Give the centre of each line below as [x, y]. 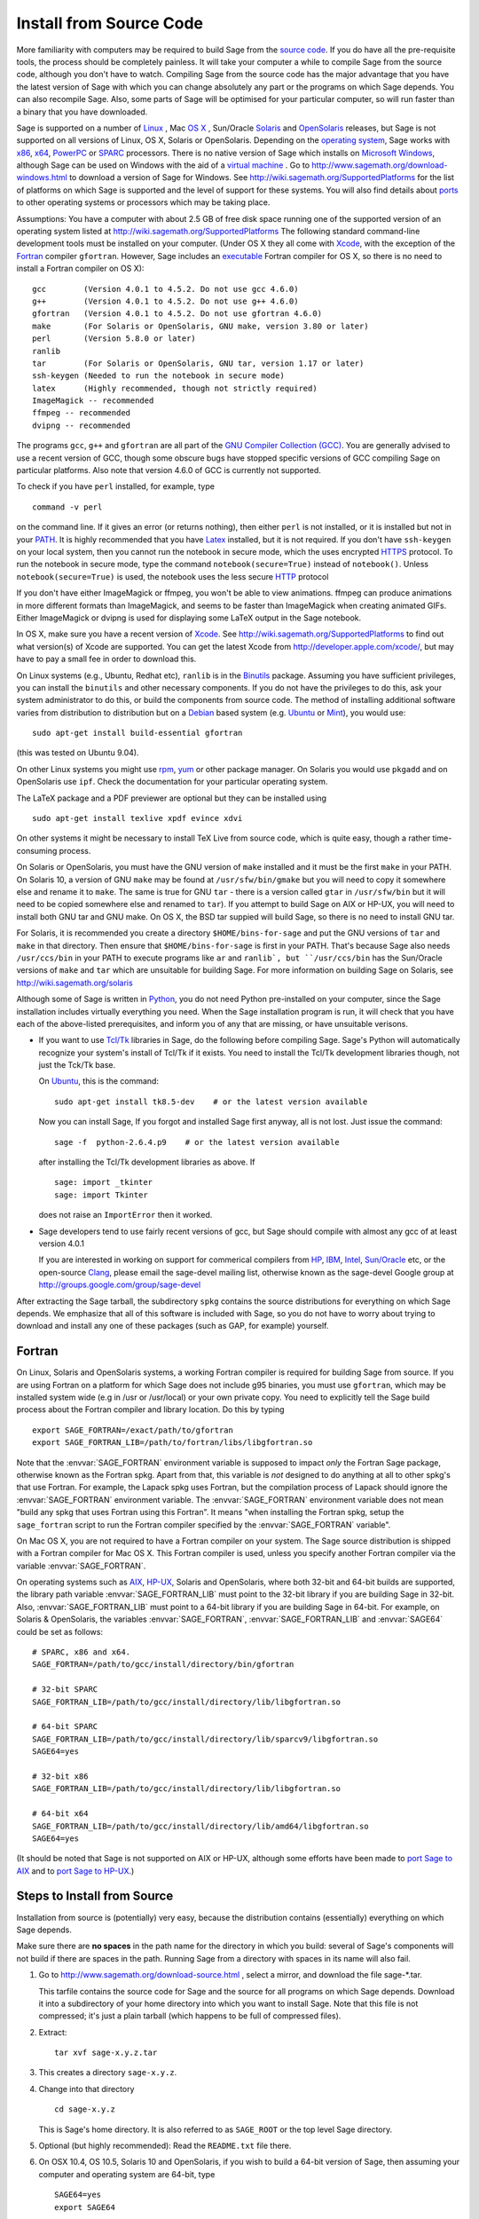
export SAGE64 [85, 2207]
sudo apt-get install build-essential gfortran [137, 733]
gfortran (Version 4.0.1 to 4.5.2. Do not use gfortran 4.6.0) [177, 314]
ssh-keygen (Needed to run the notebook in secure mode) [159, 376]
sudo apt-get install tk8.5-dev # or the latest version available [211, 1102]
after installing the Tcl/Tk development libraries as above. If [147, 1162]
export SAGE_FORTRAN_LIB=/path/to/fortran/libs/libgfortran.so [173, 1443]
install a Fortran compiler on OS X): [80, 268]
